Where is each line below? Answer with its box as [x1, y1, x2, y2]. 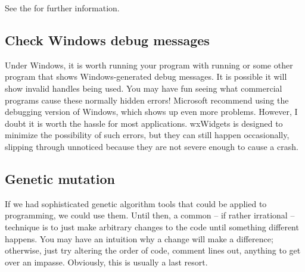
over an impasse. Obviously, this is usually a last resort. [5, 255, 208, 268]
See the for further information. [5, 2, 120, 14]
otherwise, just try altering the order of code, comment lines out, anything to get [5, 244, 301, 257]
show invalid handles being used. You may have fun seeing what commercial [5, 82, 282, 94]
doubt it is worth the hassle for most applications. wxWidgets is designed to [5, 117, 283, 129]
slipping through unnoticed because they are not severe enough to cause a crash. [5, 140, 298, 152]
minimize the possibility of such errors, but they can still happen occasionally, [5, 129, 290, 141]
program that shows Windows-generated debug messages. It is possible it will [5, 70, 287, 83]
